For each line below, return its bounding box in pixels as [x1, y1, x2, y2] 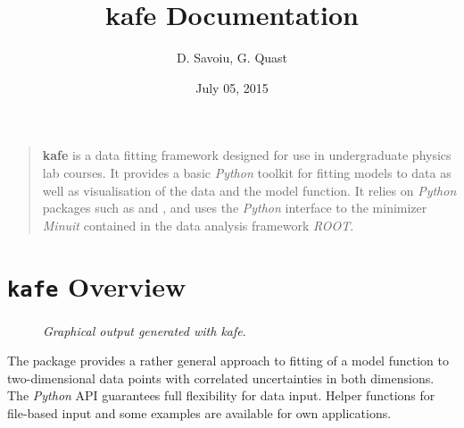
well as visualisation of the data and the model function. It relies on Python [42, 180, 457, 199]
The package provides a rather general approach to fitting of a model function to [7, 351, 449, 370]
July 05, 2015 [195, 78, 269, 97]
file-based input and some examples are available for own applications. [7, 403, 392, 422]
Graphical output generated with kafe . [43, 321, 246, 340]
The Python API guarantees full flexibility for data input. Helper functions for [7, 386, 435, 405]
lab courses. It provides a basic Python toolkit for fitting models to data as [42, 163, 452, 181]
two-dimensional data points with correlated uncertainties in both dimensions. [7, 368, 435, 387]
